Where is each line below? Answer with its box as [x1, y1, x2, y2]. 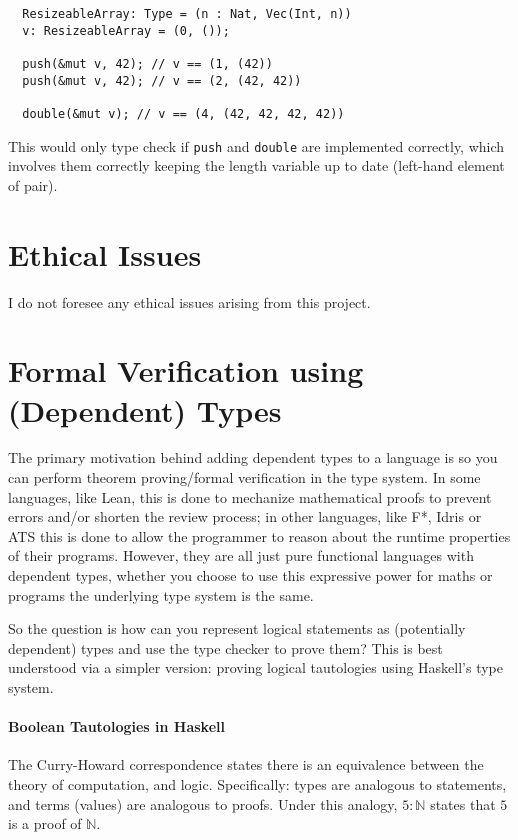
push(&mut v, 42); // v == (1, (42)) [22, 56, 273, 71]
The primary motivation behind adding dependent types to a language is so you [8, 447, 498, 468]
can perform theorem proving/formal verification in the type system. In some [8, 467, 481, 488]
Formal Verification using [8, 350, 364, 391]
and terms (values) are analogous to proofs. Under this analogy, [8, 793, 398, 814]
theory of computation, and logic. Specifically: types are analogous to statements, [8, 773, 507, 794]
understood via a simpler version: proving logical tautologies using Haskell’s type [8, 657, 503, 678]
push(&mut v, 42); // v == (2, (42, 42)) [22, 73, 302, 88]
